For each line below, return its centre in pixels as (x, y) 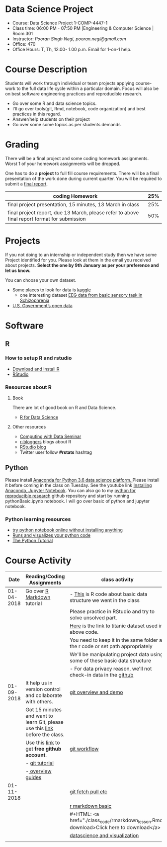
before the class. (45, 734)
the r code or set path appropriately (111, 646)
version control (43, 689)
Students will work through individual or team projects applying (70, 83)
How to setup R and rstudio (39, 358)
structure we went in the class (105, 600)
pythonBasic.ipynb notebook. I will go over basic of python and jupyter (78, 501)
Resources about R (28, 387)
